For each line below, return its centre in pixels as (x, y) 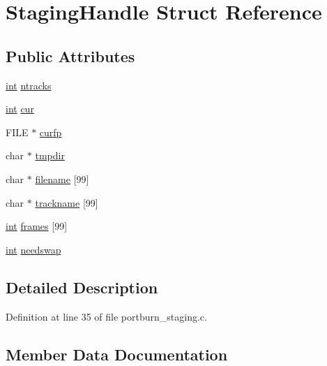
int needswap (33, 249)
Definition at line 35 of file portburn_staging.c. (106, 316)
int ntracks (29, 85)
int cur (20, 109)
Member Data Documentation (117, 354)
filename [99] (62, 178)
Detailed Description (82, 287)
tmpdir (50, 155)
